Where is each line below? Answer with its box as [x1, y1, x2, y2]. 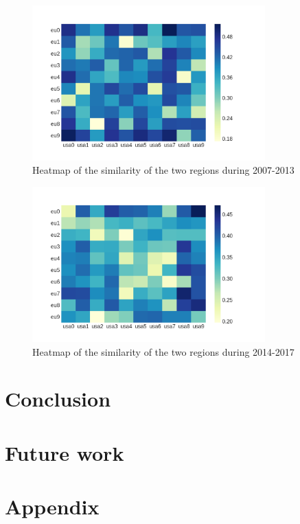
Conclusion [5, 385, 111, 413]
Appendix [5, 492, 100, 521]
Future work [5, 438, 124, 466]
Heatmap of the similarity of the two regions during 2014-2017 [32, 344, 295, 358]
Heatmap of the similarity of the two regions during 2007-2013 [32, 163, 295, 177]
